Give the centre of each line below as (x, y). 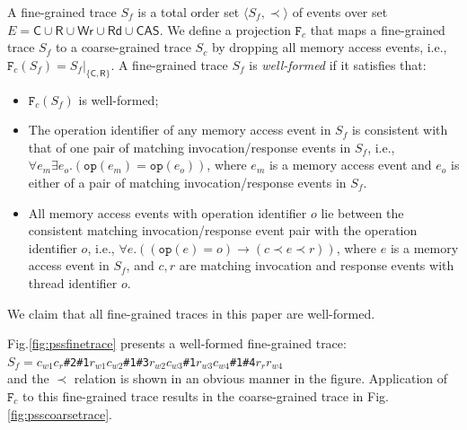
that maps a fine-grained (378, 29)
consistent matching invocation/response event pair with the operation (223, 230)
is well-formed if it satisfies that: (338, 64)
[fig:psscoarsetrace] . (60, 413)
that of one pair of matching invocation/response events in (189, 147)
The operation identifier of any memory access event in (180, 130)
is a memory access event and (350, 165)
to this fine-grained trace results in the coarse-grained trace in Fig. (206, 395)
